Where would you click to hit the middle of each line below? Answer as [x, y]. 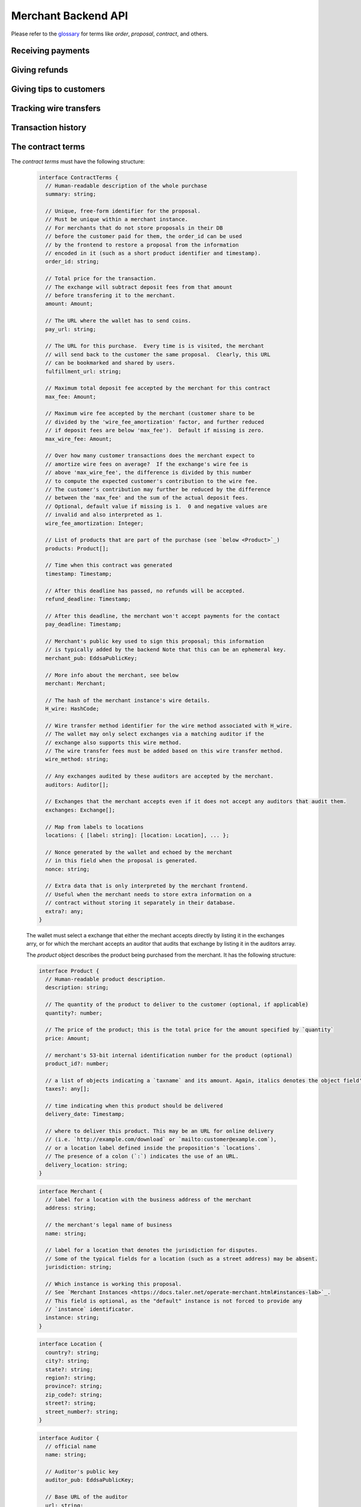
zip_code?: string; [74, 1395]
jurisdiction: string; [79, 1267]
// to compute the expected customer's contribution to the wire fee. [152, 481]
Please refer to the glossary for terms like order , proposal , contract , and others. [110, 34]
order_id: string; [72, 262]
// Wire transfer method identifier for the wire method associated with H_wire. [169, 725]
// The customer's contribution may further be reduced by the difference [158, 489]
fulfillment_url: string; [83, 371]
